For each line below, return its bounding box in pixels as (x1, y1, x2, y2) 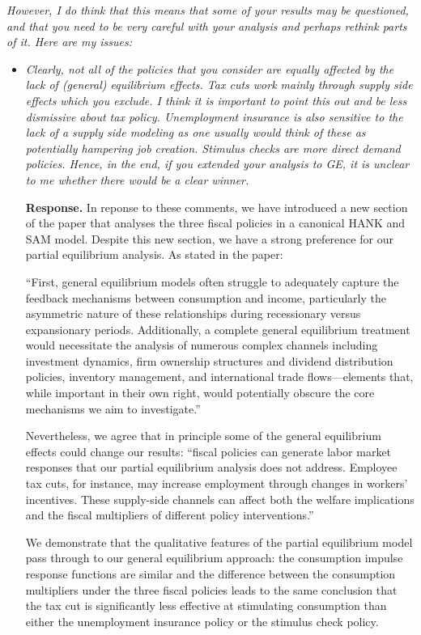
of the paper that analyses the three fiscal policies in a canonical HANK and (25, 214, 406, 231)
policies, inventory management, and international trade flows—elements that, (25, 368, 414, 385)
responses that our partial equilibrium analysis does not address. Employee (25, 459, 398, 476)
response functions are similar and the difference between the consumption (25, 565, 396, 582)
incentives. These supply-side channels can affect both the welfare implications (25, 490, 415, 507)
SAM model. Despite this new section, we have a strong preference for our (25, 230, 393, 247)
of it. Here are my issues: (6, 33, 133, 50)
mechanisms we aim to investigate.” (25, 400, 201, 417)
